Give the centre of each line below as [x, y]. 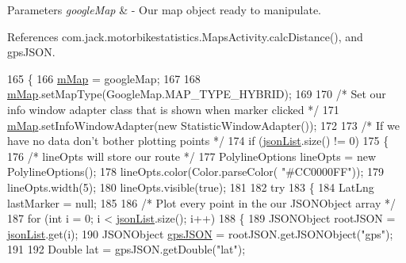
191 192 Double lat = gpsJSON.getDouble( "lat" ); [126, 249]
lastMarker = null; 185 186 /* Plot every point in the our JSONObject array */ [201, 202]
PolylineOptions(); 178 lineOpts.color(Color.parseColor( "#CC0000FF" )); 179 [196, 172]
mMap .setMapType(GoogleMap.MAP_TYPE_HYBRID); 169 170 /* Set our [197, 94]
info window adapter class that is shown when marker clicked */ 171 [173, 109]
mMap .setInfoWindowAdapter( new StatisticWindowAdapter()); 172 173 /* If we [203, 125]
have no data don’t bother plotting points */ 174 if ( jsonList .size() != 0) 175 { [198, 141]
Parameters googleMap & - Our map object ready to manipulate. [164, 10]
